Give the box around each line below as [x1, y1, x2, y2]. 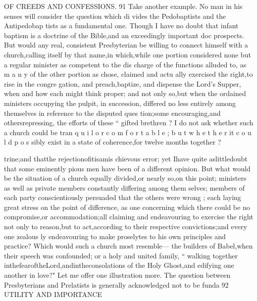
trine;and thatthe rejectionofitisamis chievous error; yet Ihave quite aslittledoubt [4, 153, 248, 163]
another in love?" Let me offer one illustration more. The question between [4, 270, 231, 280]
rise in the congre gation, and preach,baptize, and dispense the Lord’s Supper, [4, 78, 241, 89]
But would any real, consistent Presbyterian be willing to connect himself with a [4, 40, 248, 50]
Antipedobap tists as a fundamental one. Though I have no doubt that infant [4, 20, 239, 31]
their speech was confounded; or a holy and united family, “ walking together [4, 250, 238, 260]
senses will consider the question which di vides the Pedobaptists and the [4, 10, 226, 21]
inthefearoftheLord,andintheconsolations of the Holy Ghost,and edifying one [4, 260, 234, 270]
